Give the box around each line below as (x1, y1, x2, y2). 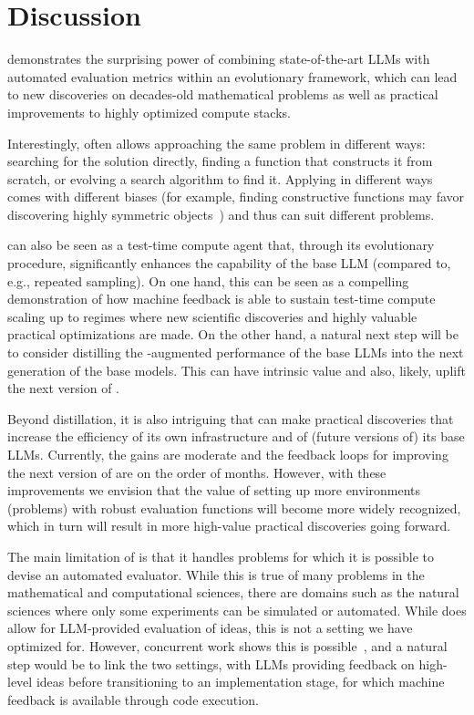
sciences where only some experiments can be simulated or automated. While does (7, 600, 467, 619)
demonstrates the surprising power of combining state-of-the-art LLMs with (7, 49, 430, 68)
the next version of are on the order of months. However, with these (7, 462, 386, 482)
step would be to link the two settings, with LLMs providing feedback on (7, 654, 415, 673)
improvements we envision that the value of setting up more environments (7, 481, 421, 500)
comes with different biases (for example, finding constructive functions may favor (7, 187, 465, 206)
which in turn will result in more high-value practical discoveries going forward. (7, 516, 451, 535)
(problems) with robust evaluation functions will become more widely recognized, (7, 498, 461, 517)
